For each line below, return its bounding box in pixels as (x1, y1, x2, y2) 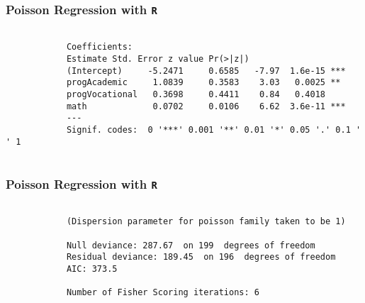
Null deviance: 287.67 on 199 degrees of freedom (66, 240, 315, 250)
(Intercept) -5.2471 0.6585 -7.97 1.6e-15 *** (66, 65, 346, 76)
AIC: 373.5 (66, 264, 118, 275)
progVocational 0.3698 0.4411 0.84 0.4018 (66, 89, 326, 100)
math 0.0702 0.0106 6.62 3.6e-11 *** (66, 101, 346, 111)
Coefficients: (66, 42, 133, 53)
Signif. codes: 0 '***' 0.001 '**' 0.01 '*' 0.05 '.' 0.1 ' (66, 125, 361, 136)
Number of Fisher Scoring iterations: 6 (66, 287, 259, 298)
